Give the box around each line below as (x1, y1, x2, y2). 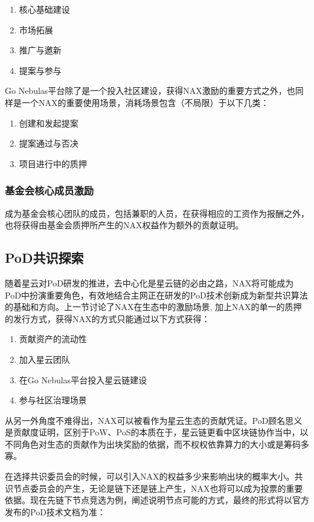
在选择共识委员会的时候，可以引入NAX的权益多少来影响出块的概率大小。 (5, 470, 295, 483)
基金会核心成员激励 (5, 183, 94, 198)
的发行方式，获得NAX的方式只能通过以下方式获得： (5, 312, 210, 325)
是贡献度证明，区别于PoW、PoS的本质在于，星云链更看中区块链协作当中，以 (5, 426, 309, 438)
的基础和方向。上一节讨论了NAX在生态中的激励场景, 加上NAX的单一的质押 (5, 300, 302, 313)
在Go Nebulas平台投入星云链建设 (19, 373, 147, 386)
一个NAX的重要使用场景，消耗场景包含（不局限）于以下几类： (21, 96, 269, 108)
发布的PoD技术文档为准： (5, 505, 106, 518)
